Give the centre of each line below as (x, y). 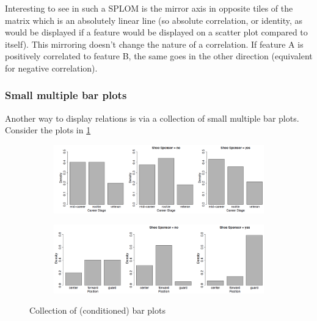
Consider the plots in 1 (48, 130)
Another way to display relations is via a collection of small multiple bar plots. (152, 118)
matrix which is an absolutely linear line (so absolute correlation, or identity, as (154, 20)
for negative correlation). (51, 68)
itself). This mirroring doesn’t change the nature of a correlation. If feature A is (154, 44)
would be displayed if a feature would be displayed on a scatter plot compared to (156, 32)
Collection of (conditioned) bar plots (97, 310)
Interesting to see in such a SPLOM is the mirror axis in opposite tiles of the (149, 8)
